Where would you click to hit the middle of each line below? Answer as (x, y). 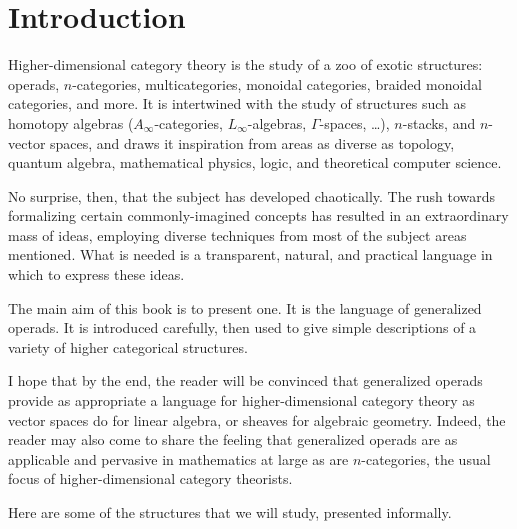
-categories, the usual (426, 458)
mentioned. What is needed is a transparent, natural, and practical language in (250, 254)
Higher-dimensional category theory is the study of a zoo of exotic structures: (245, 64)
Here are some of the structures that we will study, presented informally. (230, 512)
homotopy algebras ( (71, 122)
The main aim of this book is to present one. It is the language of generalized (245, 307)
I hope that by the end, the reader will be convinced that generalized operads (245, 380)
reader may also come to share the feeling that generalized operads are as (233, 439)
